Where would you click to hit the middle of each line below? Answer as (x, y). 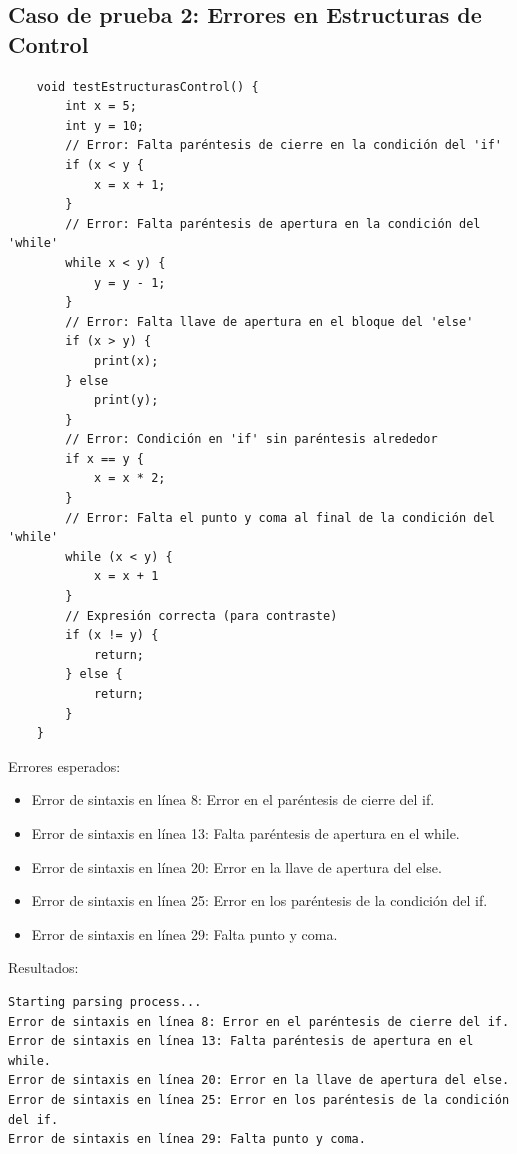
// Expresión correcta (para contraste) (201, 615)
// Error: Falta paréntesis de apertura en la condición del (273, 223)
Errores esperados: (64, 765)
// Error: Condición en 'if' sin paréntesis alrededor (251, 439)
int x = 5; (101, 106)
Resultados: (43, 967)
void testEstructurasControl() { (147, 86)
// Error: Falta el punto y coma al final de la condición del (280, 517)
